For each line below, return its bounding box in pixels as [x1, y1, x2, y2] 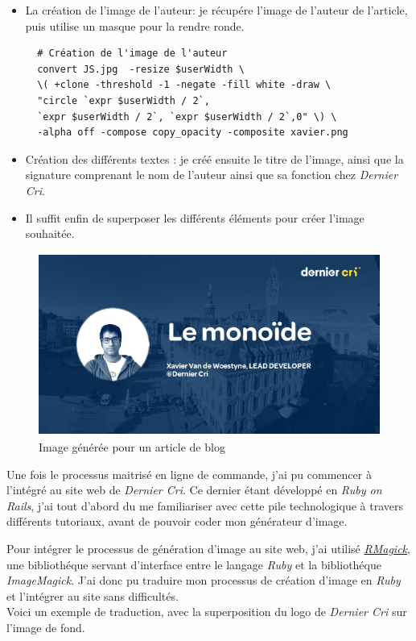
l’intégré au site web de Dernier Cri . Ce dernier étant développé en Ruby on [6, 481, 382, 498]
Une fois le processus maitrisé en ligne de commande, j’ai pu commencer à [6, 465, 372, 482]
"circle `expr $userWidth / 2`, [37, 94, 210, 106]
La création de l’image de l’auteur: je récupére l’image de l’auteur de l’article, [25, 2, 408, 18]
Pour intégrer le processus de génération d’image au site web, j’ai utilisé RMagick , [6, 540, 410, 557]
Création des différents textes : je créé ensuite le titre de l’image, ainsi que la [25, 150, 404, 167]
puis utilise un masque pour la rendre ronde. [25, 17, 245, 34]
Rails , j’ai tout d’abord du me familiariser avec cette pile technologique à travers [6, 497, 403, 514]
